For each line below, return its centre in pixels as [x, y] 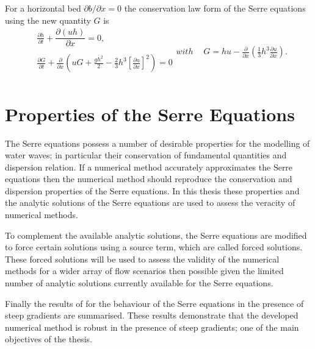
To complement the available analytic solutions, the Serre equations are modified [156, 235]
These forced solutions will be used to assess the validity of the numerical [142, 259]
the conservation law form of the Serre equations [215, 8]
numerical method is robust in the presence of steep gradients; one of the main [152, 327]
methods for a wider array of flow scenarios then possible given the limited [144, 271]
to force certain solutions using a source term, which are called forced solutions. [154, 247]
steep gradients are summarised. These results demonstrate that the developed [152, 315]
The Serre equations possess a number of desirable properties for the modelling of [157, 143]
